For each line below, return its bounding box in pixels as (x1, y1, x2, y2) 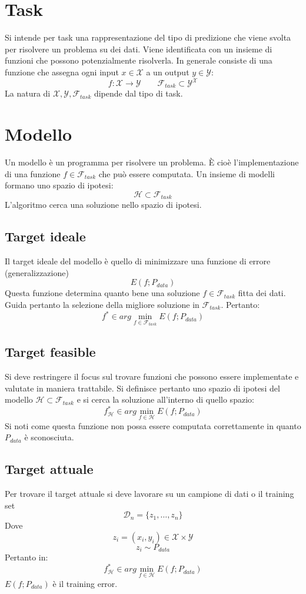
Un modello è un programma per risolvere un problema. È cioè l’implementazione (5, 156, 299, 168)
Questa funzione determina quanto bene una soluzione (5, 287, 200, 299)
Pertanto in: (5, 551, 48, 563)
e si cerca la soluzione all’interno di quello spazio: (76, 393, 254, 406)
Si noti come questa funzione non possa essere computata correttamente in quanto (5, 419, 301, 432)
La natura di (5, 87, 51, 99)
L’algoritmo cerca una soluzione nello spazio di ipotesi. (5, 198, 202, 211)
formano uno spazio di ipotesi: (5, 179, 114, 191)
